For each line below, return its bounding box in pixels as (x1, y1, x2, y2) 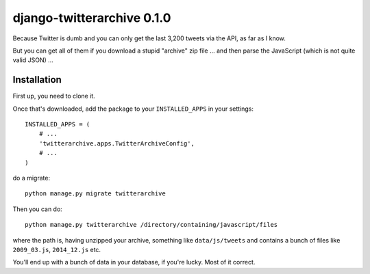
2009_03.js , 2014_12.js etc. (12, 245, 101, 254)
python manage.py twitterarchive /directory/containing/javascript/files (25, 221, 278, 229)
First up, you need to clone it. (12, 92, 95, 100)
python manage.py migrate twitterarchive (25, 190, 166, 197)
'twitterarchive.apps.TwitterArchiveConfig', (38, 139, 195, 147)
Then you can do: (12, 205, 63, 213)
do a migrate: (12, 174, 51, 182)
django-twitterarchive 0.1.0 (12, 10, 171, 25)
